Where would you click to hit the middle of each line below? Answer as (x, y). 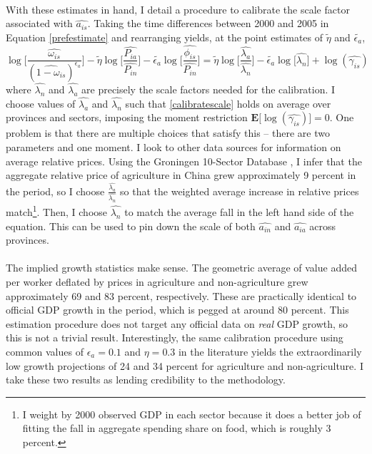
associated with (39, 23)
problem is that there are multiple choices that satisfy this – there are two (168, 133)
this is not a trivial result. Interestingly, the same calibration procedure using (175, 337)
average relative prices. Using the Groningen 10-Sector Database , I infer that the (184, 161)
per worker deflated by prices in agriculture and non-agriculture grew (157, 282)
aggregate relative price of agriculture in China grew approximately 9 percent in (181, 175)
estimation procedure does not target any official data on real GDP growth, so (177, 323)
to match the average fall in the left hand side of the (239, 212)
